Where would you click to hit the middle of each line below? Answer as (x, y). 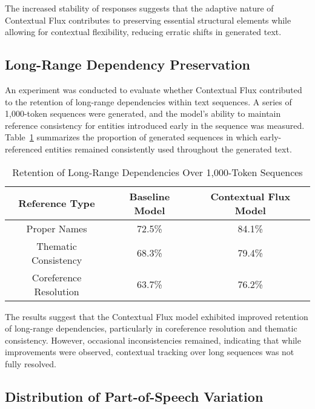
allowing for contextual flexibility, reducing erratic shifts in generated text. (143, 32)
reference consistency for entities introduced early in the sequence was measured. (155, 125)
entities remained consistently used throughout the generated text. (168, 149)
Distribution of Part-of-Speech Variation (134, 396)
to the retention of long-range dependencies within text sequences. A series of (148, 101)
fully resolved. (31, 363)
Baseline (150, 196)
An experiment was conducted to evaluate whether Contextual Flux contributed (154, 89)
